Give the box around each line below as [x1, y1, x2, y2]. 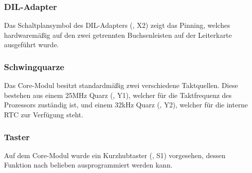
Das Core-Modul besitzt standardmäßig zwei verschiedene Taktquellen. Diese [4, 80, 238, 90]
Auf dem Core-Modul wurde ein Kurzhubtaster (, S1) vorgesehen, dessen [4, 150, 226, 160]
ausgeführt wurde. [4, 39, 59, 50]
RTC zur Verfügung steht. [4, 109, 84, 119]
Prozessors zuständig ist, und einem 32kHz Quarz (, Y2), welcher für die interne [4, 99, 248, 110]
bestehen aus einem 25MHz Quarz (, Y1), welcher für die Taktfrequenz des [4, 89, 232, 100]
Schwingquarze [4, 60, 65, 73]
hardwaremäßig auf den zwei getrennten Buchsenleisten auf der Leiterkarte [4, 29, 232, 40]
